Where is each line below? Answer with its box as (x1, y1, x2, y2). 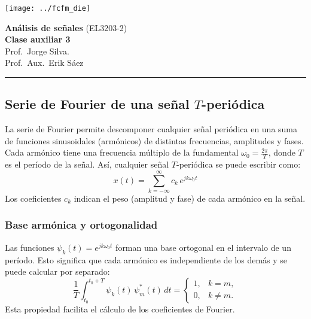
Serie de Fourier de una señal (5, 95, 190, 113)
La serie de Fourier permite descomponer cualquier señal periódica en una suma (5, 123, 298, 135)
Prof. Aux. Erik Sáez (5, 56, 84, 69)
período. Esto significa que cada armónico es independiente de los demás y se (5, 253, 288, 266)
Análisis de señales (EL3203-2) (5, 21, 127, 34)
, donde (268, 146, 295, 159)
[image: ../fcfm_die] (5, 4, 91, 13)
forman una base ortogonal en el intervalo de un (115, 241, 291, 253)
